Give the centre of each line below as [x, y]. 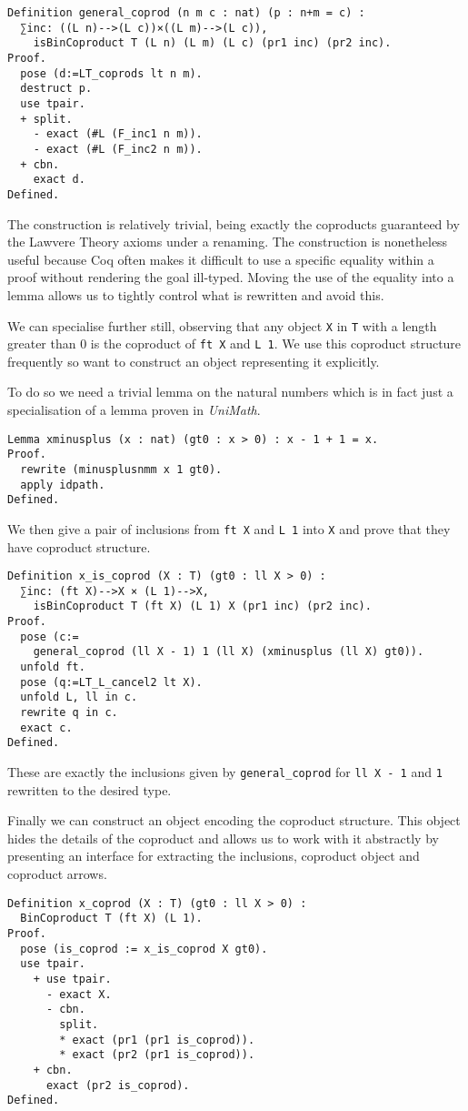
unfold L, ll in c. [79, 697]
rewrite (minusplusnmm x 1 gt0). [121, 469]
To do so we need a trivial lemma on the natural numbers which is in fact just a [230, 392]
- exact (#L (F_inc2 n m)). [118, 149]
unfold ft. [53, 667]
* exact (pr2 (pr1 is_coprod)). [157, 1055]
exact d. [59, 180]
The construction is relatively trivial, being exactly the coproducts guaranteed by [234, 223]
